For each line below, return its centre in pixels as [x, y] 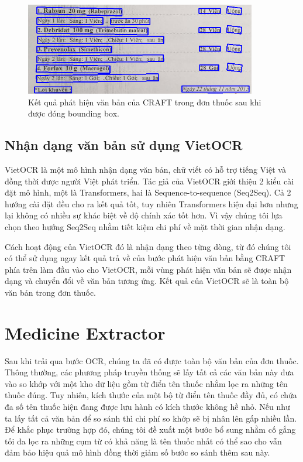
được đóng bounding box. [74, 113]
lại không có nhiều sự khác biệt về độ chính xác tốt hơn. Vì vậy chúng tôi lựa [144, 215]
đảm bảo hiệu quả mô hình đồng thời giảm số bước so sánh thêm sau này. [137, 452]
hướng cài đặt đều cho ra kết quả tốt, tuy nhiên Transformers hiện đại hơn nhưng [151, 203]
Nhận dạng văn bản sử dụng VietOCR [124, 145]
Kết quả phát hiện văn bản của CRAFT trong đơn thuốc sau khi [145, 102]
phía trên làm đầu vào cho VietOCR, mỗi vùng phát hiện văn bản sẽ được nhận [148, 269]
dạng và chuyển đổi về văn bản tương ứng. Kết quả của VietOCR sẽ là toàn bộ [147, 281]
